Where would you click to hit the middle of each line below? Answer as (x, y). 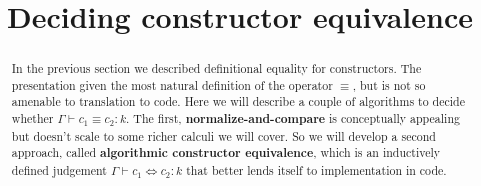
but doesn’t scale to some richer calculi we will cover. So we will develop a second (223, 135)
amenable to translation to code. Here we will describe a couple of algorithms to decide (238, 101)
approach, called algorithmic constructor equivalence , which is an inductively (226, 153)
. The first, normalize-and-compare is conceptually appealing (293, 119)
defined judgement (59, 170)
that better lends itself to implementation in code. (316, 170)
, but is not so (389, 84)
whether (32, 118)
